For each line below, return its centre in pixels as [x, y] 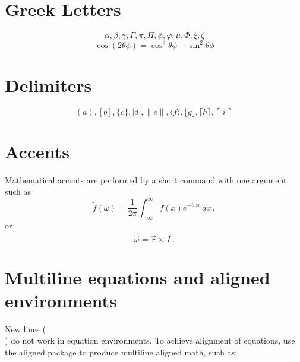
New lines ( [25, 328]
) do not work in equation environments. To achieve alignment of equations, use [150, 340]
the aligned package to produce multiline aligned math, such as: [121, 352]
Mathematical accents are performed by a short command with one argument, [147, 180]
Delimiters [48, 85]
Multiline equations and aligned [138, 277]
